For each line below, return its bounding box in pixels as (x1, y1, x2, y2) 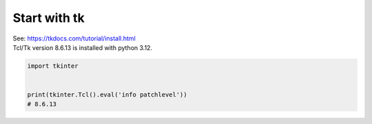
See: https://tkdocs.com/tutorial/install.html (12, 34, 136, 42)
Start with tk (12, 10, 85, 25)
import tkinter (27, 62, 79, 70)
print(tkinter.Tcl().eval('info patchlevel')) (27, 91, 187, 99)
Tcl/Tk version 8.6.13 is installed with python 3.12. (12, 43, 153, 51)
